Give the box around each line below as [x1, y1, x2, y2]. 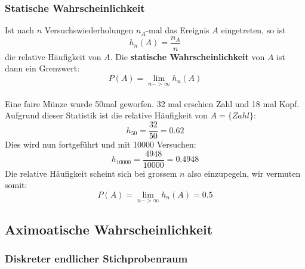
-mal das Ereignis [146, 24, 210, 36]
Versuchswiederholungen [44, 24, 134, 36]
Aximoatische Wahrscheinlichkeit [5, 220, 213, 238]
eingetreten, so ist [221, 24, 286, 36]
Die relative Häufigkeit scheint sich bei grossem [5, 167, 177, 179]
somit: [5, 179, 27, 191]
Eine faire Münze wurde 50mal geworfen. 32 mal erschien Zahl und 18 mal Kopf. [5, 97, 300, 110]
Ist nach [5, 24, 35, 36]
